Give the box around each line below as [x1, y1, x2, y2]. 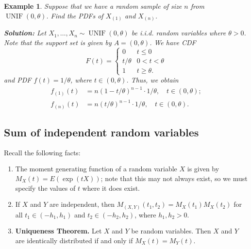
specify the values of [15, 183, 76, 193]
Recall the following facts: [4, 147, 81, 157]
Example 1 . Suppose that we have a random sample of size [4, 1, 182, 11]
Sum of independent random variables [4, 124, 199, 139]
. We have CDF [150, 37, 196, 47]
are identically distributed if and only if [15, 235, 133, 245]
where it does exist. [82, 183, 140, 193]
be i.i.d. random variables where [131, 28, 226, 38]
